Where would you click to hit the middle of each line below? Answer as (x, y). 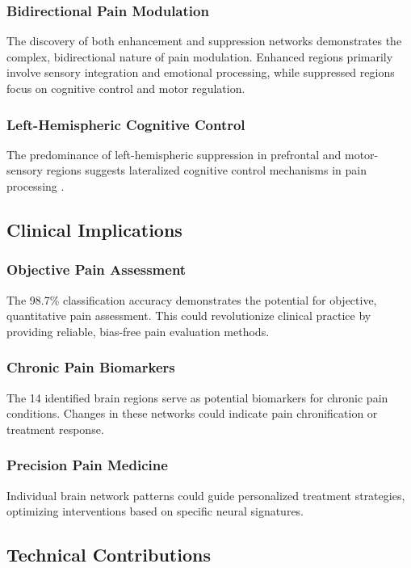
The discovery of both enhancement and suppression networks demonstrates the (204, 41)
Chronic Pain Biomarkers (91, 367)
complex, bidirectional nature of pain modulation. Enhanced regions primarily (200, 56)
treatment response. (55, 429)
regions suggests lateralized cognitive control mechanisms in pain (207, 170)
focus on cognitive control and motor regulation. (126, 88)
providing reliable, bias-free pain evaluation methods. (138, 331)
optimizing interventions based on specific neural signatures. (155, 511)
